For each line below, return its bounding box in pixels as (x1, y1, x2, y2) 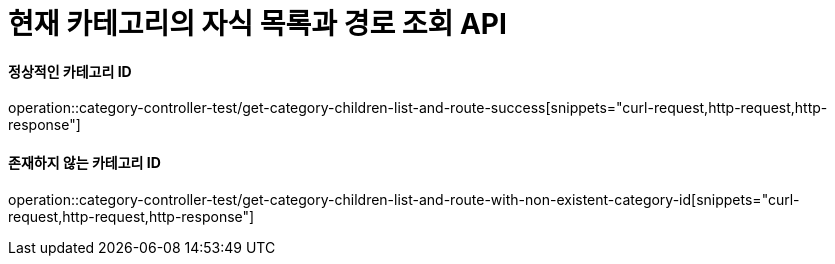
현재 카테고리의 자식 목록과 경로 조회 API (8, 7, 507, 41)
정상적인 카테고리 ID (8, 62, 132, 80)
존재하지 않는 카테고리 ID (8, 153, 161, 171)
